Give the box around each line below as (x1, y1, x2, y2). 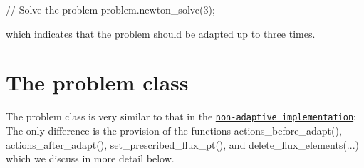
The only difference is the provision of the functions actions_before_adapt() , (6, 122, 342, 137)
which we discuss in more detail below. (6, 151, 175, 166)
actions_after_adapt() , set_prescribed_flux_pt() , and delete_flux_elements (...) (6, 137, 359, 152)
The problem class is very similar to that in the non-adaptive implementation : (6, 109, 356, 124)
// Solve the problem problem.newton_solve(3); (6, 2, 215, 16)
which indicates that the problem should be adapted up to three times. (6, 26, 316, 41)
